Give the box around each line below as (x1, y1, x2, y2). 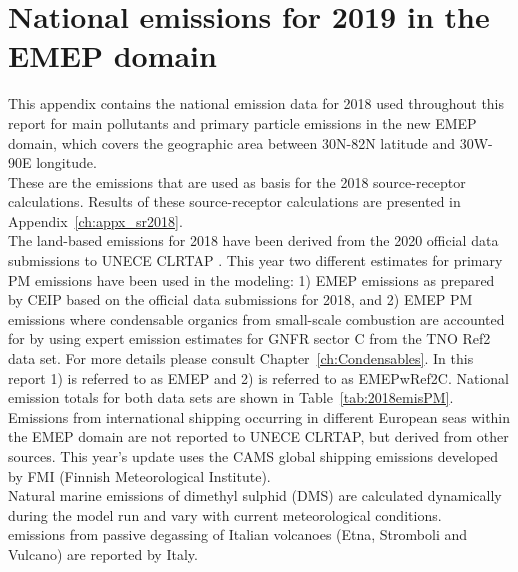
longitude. (36, 152, 97, 173)
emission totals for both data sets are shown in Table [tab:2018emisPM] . (8, 387, 454, 408)
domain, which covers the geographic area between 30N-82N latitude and (8, 132, 456, 153)
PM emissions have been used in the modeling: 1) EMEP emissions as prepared (8, 269, 495, 290)
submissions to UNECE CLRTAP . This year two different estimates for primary (8, 250, 503, 271)
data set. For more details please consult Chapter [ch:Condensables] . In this (8, 348, 474, 369)
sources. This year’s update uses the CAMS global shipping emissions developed (8, 446, 499, 466)
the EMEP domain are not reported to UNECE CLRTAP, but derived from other (8, 426, 509, 447)
